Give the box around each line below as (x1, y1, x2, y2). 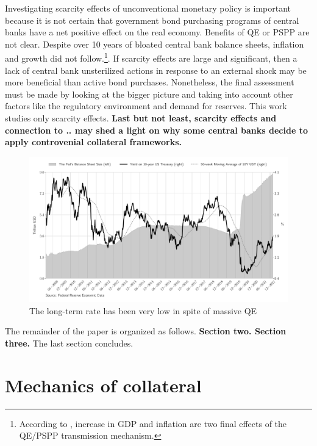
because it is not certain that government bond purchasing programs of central (5, 13, 299, 26)
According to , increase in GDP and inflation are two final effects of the (19, 417, 287, 430)
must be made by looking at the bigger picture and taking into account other (5, 87, 293, 100)
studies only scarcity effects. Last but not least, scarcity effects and (5, 112, 277, 124)
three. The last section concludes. (5, 337, 134, 350)
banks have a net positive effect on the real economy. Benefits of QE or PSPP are (5, 26, 310, 38)
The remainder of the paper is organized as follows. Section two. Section (5, 325, 287, 337)
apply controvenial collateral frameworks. (5, 135, 182, 148)
